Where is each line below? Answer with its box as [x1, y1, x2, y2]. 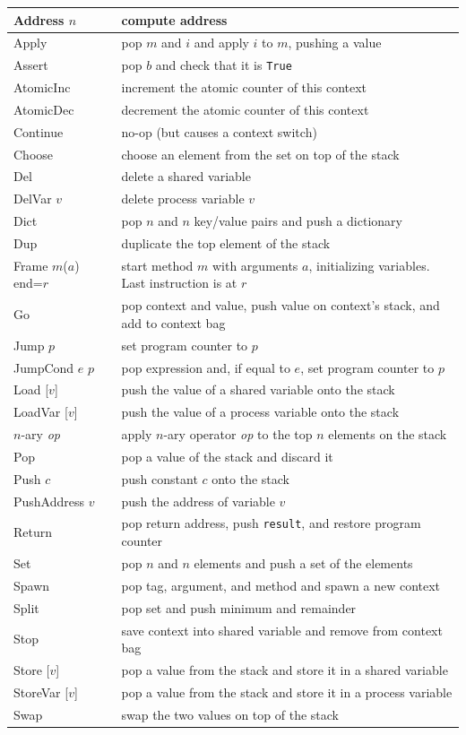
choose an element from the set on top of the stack [121, 144, 400, 163]
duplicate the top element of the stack [121, 234, 331, 252]
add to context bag [121, 313, 226, 332]
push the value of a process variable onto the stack [121, 402, 400, 421]
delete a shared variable [121, 167, 251, 186]
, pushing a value [288, 33, 382, 52]
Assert [13, 56, 48, 74]
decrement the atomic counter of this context [121, 99, 369, 118]
